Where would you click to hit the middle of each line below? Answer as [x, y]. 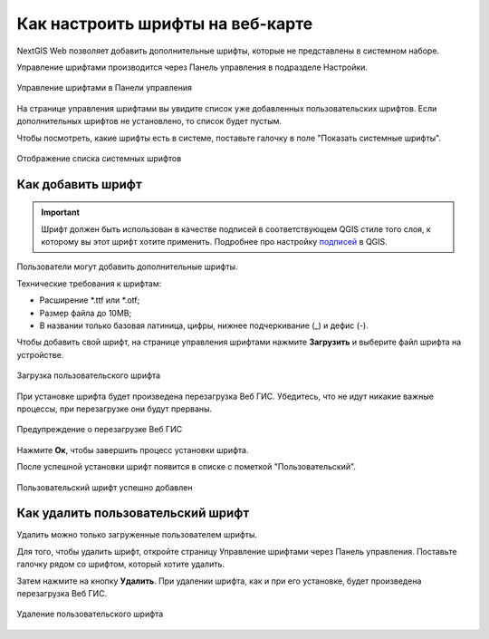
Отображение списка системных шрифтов [99, 158]
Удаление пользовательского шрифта [90, 614]
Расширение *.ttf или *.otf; [90, 300]
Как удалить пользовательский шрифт [133, 513]
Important [61, 212]
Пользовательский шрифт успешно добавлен [105, 487]
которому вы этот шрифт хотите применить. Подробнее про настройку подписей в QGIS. [215, 242]
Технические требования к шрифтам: [89, 283]
